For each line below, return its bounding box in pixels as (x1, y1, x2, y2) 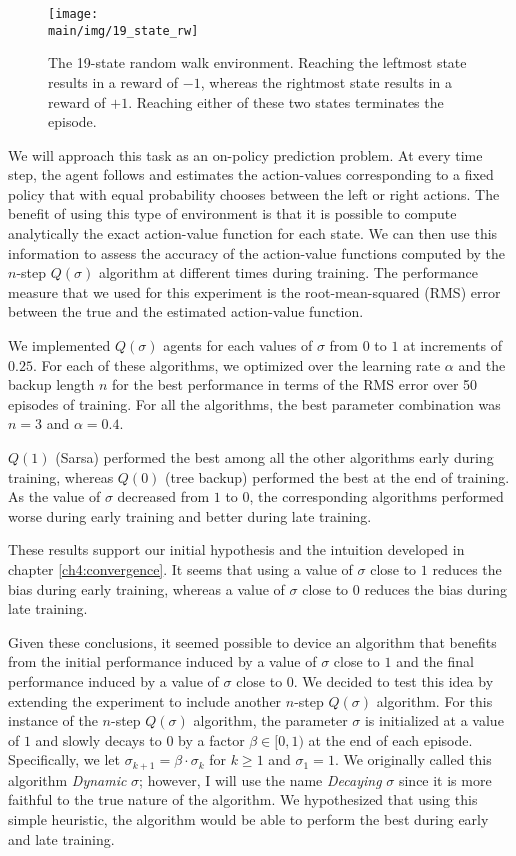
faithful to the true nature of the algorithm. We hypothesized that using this (8, 789, 478, 810)
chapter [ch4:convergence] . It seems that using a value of (8, 558, 353, 579)
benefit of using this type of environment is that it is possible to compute (8, 203, 457, 224)
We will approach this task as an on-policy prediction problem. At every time (8, 144, 483, 165)
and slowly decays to (35, 729, 162, 750)
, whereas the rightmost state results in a (200, 71, 453, 92)
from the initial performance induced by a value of (8, 651, 317, 672)
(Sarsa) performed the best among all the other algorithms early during (55, 447, 494, 467)
